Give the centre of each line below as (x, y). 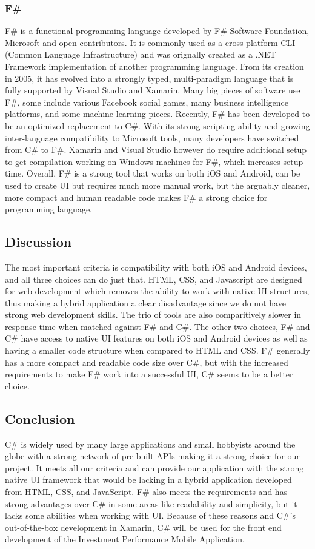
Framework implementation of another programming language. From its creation (154, 66)
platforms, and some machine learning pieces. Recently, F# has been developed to (157, 114)
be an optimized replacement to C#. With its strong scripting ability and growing (157, 125)
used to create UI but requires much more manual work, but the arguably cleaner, (157, 185)
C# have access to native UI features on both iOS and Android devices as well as (156, 338)
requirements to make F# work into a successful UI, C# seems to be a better (149, 374)
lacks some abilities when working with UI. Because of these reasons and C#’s (150, 515)
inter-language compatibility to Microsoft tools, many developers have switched (152, 137)
